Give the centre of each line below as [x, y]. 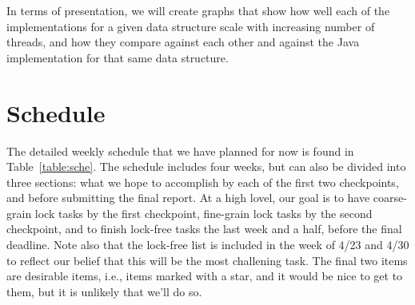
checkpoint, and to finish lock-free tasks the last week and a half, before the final [204, 229]
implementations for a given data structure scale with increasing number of [191, 26]
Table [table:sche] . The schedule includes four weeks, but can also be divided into [206, 166]
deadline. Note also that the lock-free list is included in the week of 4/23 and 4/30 [208, 245]
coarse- [390, 198]
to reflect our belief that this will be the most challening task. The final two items [207, 260]
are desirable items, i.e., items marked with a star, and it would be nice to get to [205, 276]
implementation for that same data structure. [118, 57]
